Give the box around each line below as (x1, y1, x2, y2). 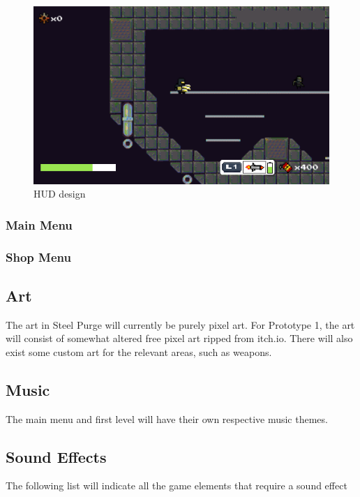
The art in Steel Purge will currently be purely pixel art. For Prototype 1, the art (6, 317, 355, 332)
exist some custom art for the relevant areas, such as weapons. (6, 344, 272, 359)
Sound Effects (6, 445, 107, 467)
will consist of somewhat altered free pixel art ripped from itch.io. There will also (6, 331, 353, 346)
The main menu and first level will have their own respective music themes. (6, 411, 328, 426)
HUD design (33, 186, 86, 201)
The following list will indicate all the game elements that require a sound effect (6, 478, 347, 493)
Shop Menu (6, 248, 71, 265)
